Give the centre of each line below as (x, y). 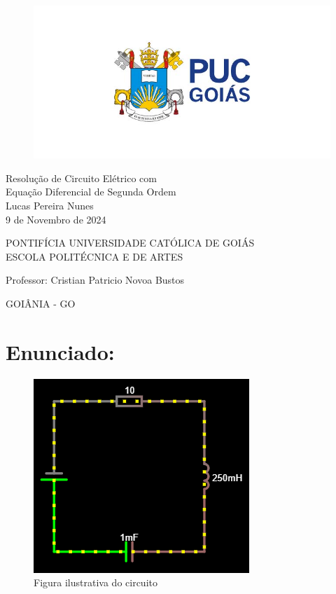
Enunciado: (60, 351)
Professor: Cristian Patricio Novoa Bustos (95, 280)
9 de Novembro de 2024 (56, 219)
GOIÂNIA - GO (41, 303)
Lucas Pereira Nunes (50, 206)
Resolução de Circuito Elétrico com (81, 178)
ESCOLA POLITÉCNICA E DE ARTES (94, 256)
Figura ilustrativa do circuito (96, 582)
